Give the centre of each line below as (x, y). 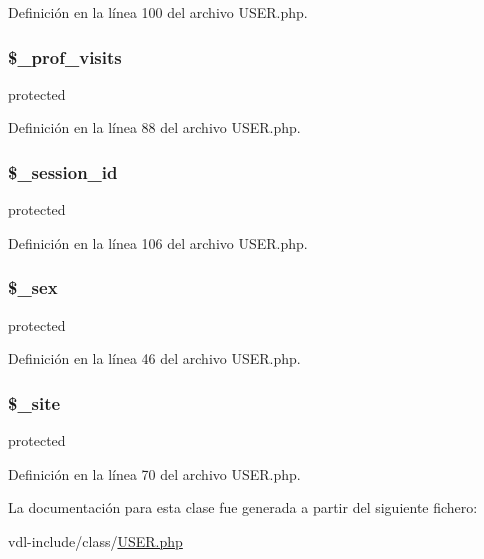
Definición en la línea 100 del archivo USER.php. (158, 12)
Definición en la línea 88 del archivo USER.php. (154, 127)
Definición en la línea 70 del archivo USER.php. (154, 473)
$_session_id (63, 171)
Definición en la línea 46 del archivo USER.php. (154, 358)
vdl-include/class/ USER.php (95, 540)
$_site (34, 402)
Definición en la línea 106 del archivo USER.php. (158, 242)
